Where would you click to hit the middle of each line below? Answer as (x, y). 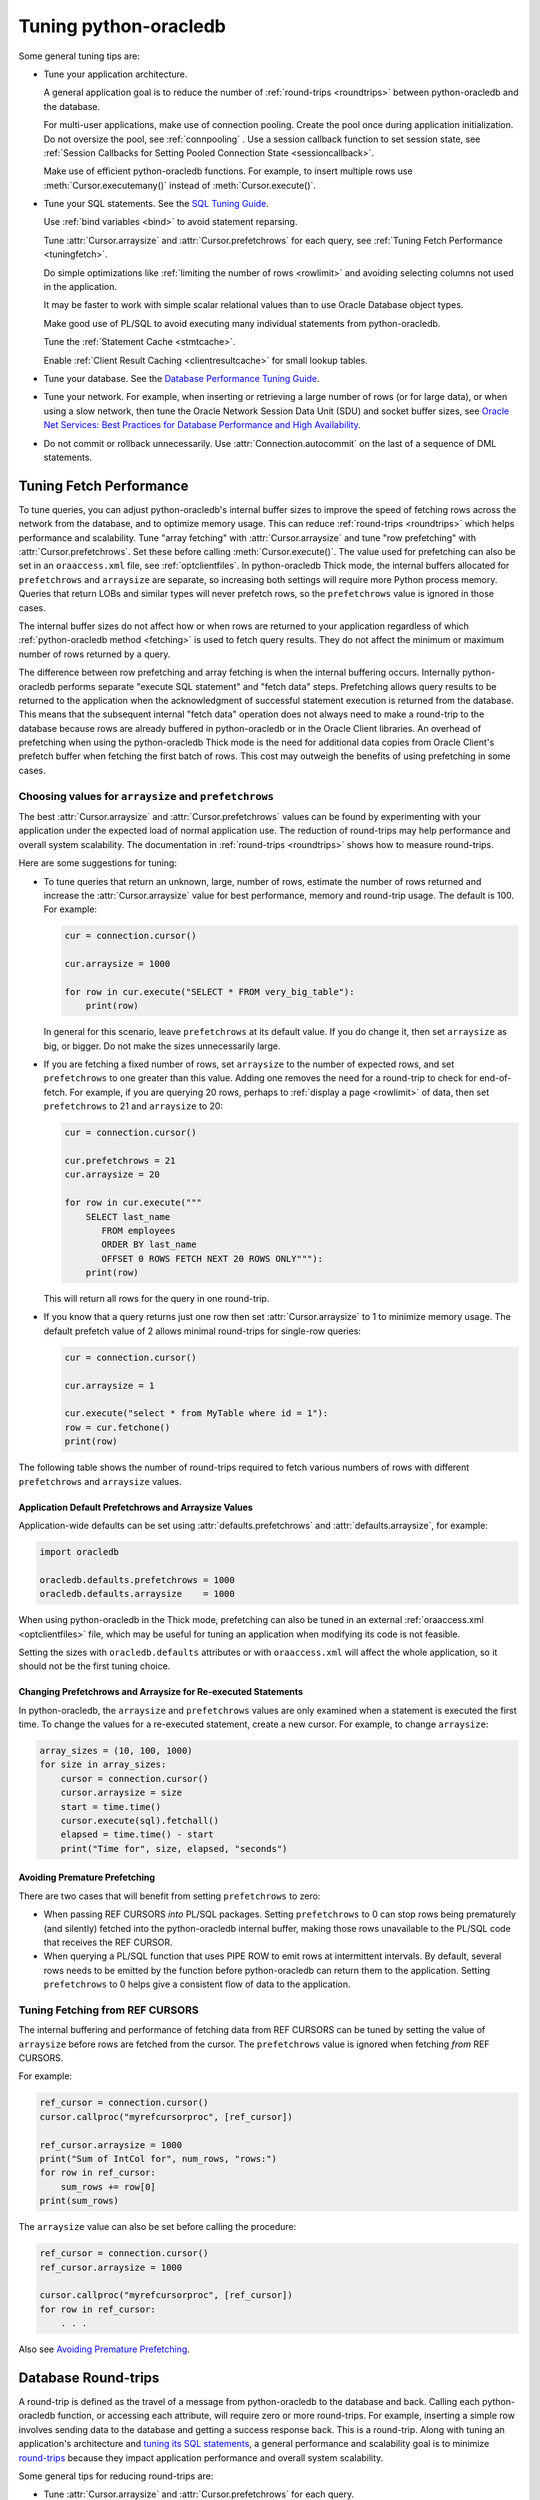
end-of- (495, 1078)
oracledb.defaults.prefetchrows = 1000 (137, 1579)
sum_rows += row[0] (108, 2186)
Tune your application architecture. (115, 74)
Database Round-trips (89, 2377)
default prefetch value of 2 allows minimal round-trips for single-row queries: (202, 1331)
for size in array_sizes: (103, 1764)
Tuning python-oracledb (122, 26)
